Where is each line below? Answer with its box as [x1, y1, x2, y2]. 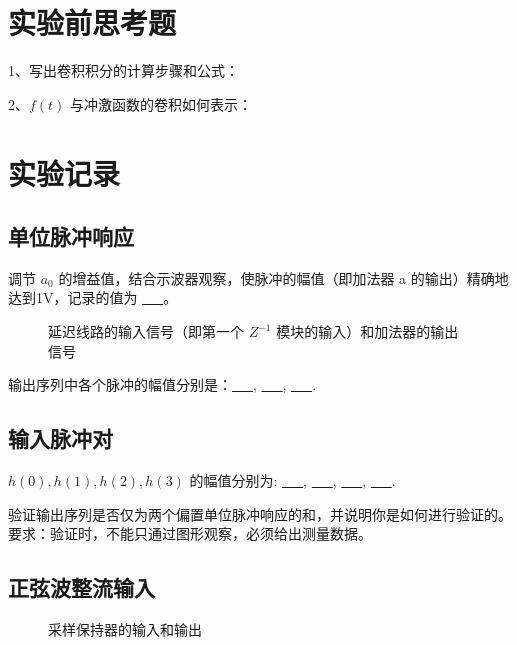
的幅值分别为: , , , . [189, 470, 396, 491]
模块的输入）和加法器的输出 [276, 321, 459, 342]
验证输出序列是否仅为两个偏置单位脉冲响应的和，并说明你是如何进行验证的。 [8, 503, 512, 524]
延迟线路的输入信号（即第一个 [48, 321, 244, 342]
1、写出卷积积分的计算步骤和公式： [8, 60, 239, 81]
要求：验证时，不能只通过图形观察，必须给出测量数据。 [8, 523, 372, 544]
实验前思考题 [8, 2, 177, 43]
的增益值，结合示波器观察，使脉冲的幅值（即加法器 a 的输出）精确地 [58, 267, 509, 288]
